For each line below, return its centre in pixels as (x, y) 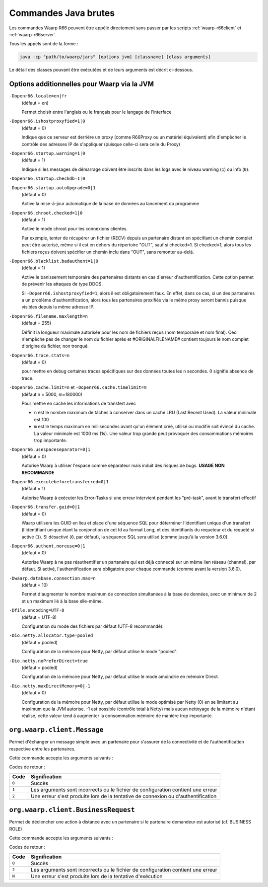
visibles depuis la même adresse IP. (58, 307)
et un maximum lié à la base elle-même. (62, 601)
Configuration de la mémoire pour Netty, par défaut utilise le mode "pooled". (100, 652)
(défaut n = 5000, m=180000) (52, 394)
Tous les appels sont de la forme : (44, 44)
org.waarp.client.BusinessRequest (72, 810)
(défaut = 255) (36, 323)
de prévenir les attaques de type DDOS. (62, 284)
